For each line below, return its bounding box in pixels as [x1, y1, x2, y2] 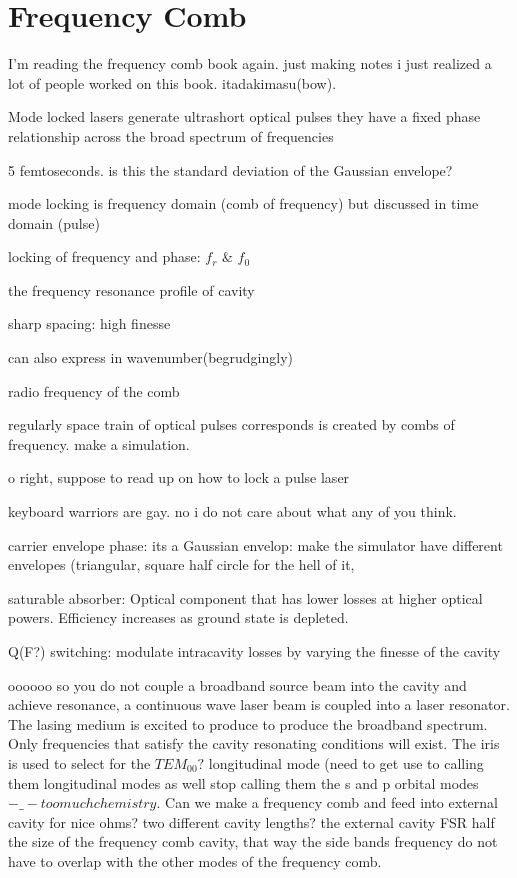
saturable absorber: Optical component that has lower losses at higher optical [8, 587, 483, 608]
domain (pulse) [8, 212, 100, 233]
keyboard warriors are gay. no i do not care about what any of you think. [8, 501, 457, 522]
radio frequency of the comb [8, 380, 180, 401]
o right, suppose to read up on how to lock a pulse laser [8, 467, 350, 488]
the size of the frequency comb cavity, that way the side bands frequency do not [8, 831, 498, 852]
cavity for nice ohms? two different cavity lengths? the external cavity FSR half [8, 811, 495, 832]
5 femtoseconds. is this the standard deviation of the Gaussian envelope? [8, 159, 453, 180]
